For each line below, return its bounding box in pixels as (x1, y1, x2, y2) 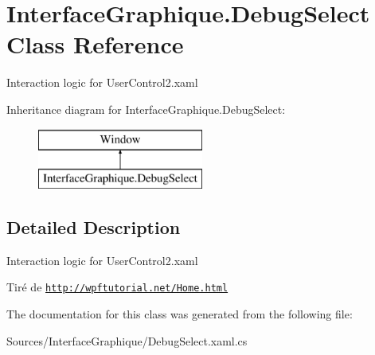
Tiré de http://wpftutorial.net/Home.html (6, 279, 229, 295)
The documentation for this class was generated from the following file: (6, 306, 353, 322)
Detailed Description (6, 215, 181, 240)
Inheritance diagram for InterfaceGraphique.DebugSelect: (6, 100, 286, 117)
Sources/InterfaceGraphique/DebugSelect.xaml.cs (6, 332, 248, 349)
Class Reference (6, 28, 184, 60)
